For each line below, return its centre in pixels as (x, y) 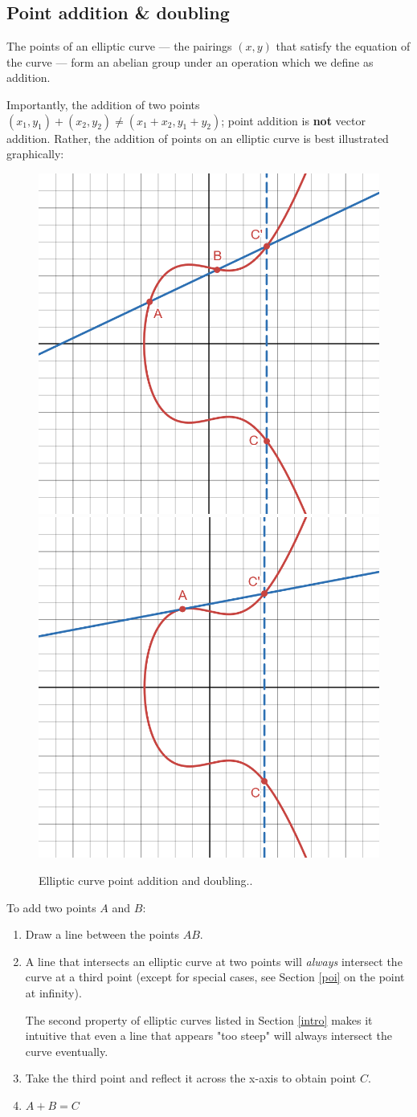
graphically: (35, 154)
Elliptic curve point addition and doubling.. (146, 880)
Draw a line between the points (102, 934)
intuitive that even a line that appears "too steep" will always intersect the (208, 1035)
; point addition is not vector (293, 120)
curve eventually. (67, 1051)
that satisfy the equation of (343, 46)
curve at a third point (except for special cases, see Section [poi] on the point (215, 977)
